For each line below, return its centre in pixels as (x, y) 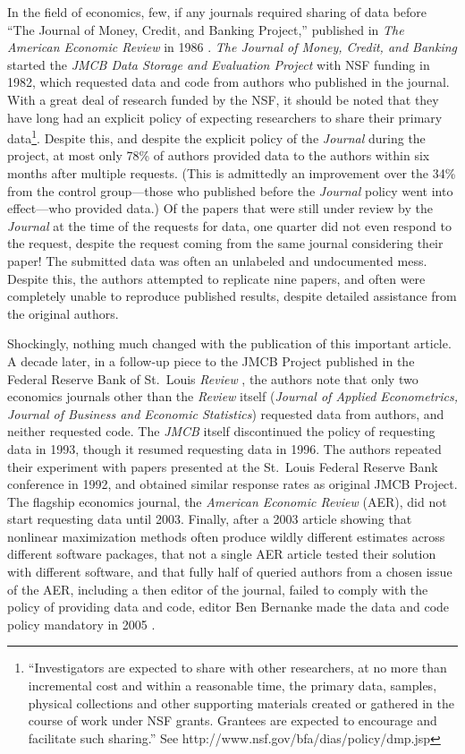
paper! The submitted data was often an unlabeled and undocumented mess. (217, 260)
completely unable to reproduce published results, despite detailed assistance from (232, 296)
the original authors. (63, 313)
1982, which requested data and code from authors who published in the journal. (228, 82)
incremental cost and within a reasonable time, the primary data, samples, (232, 685)
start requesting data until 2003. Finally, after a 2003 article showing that (210, 519)
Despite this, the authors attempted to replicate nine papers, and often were (216, 278)
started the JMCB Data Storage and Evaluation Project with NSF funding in (219, 64)
